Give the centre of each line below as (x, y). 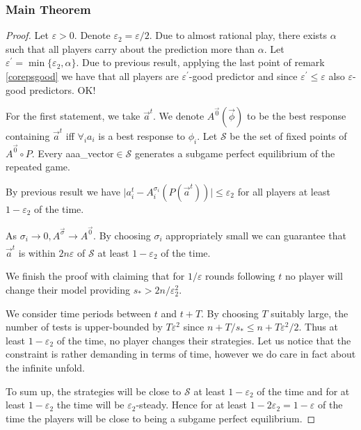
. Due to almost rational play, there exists (238, 35)
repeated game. (38, 167)
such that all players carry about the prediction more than (130, 48)
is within (37, 252)
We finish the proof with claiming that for (95, 276)
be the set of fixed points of (288, 135)
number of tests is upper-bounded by (84, 327)
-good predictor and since (243, 76)
